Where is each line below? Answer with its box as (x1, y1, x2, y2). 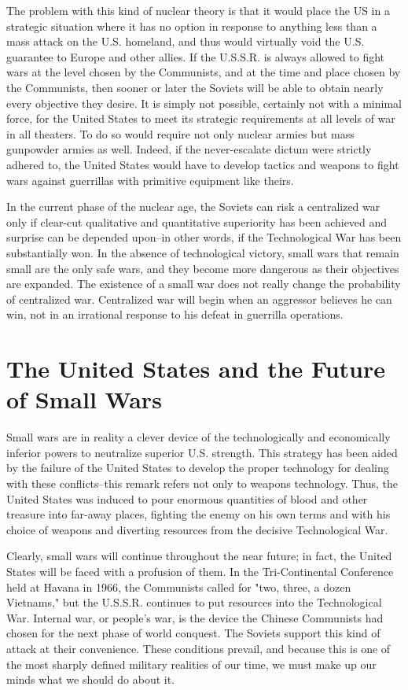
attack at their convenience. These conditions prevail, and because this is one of (6, 640, 391, 656)
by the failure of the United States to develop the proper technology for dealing (6, 459, 389, 476)
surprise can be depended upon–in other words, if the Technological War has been (6, 229, 402, 245)
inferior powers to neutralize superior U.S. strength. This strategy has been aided (6, 444, 398, 460)
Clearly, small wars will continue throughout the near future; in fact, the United (6, 548, 392, 564)
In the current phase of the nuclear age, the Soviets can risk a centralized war (6, 198, 380, 215)
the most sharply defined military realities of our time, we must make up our (6, 655, 377, 672)
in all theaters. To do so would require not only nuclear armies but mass (6, 125, 355, 142)
